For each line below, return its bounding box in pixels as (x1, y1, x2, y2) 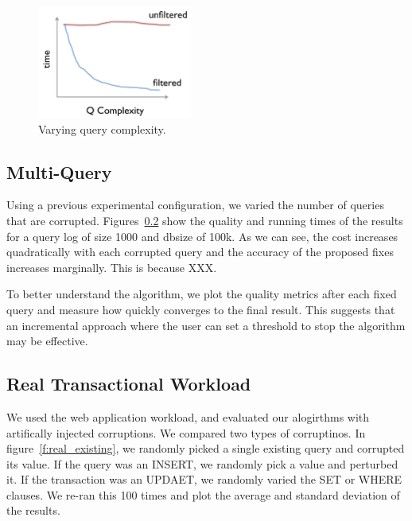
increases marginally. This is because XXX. (6, 259, 217, 275)
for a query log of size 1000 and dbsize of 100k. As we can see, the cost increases (6, 227, 398, 244)
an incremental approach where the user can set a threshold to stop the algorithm (6, 317, 406, 333)
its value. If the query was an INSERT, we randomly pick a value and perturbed (6, 455, 398, 472)
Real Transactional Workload (6, 371, 251, 396)
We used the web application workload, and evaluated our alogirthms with (6, 408, 370, 425)
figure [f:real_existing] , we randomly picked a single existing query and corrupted (6, 440, 405, 457)
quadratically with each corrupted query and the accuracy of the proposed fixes (6, 243, 394, 260)
